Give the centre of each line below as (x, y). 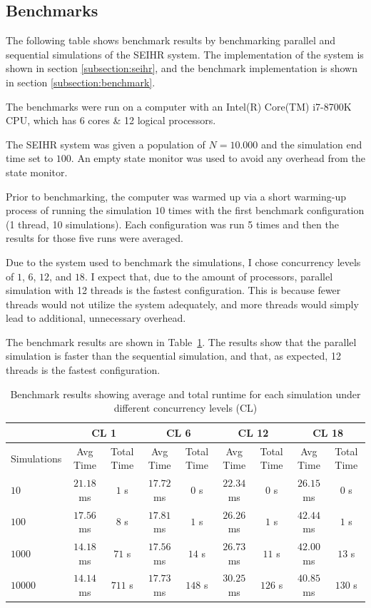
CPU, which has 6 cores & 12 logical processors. (111, 120)
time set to (30, 158)
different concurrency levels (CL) (185, 408)
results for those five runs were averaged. (95, 238)
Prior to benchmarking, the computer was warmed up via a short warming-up (176, 196)
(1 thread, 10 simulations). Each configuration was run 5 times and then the (172, 224)
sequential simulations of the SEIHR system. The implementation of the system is (185, 54)
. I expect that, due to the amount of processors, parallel (209, 276)
